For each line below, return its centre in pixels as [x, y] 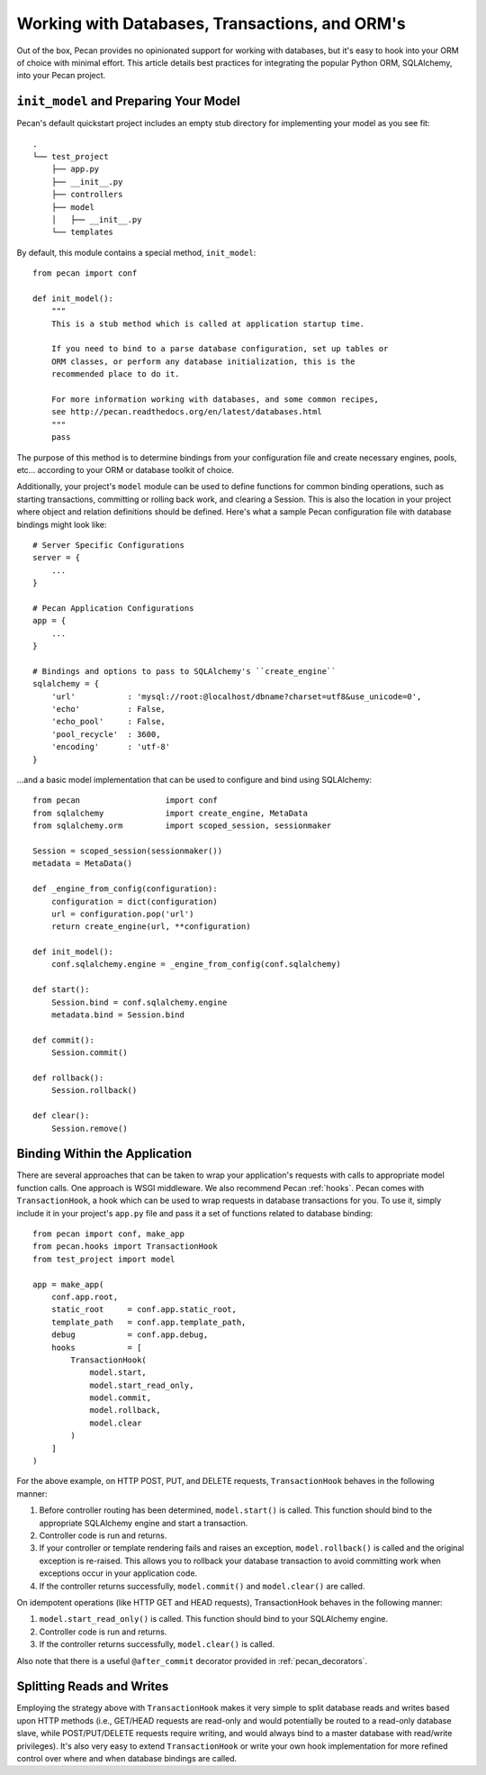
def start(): [61, 990]
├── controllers [87, 195]
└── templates [82, 232]
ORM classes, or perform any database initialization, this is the [203, 361]
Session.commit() [89, 1053]
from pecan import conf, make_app [108, 1234]
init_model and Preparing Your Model [128, 101]
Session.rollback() [94, 1091]
